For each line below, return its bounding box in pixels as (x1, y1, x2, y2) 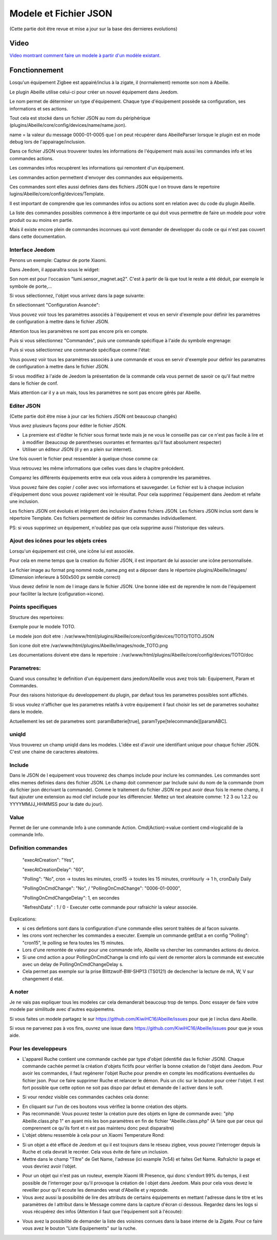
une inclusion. (9, 498, 39, 504)
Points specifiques (9, 604, 57, 611)
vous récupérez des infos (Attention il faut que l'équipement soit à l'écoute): (22, 1209, 183, 1215)
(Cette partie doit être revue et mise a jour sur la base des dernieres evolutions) (9, 26, 178, 32)
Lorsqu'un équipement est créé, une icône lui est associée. (9, 548, 134, 554)
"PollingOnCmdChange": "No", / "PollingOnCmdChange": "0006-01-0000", (22, 885, 182, 891)
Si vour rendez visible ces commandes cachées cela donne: (22, 1094, 150, 1100)
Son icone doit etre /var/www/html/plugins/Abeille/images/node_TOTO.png (9, 643, 168, 649)
